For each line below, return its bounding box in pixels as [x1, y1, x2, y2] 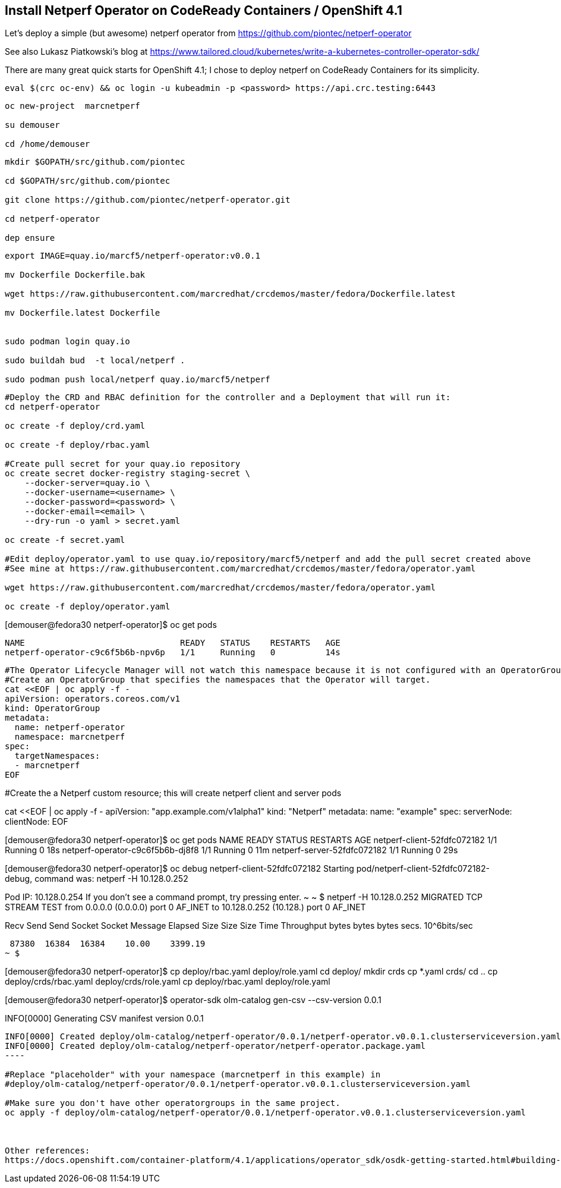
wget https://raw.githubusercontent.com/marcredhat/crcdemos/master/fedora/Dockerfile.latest [5, 289, 456, 299]
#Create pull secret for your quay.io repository [5, 459, 241, 469]
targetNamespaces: [14, 751, 100, 761]
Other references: [5, 1146, 90, 1156]
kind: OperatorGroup [5, 703, 100, 714]
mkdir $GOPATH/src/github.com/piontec [5, 157, 185, 167]
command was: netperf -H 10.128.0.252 [34, 873, 188, 884]
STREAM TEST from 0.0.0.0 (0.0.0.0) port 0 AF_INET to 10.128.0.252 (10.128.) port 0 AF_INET [5, 902, 366, 913]
